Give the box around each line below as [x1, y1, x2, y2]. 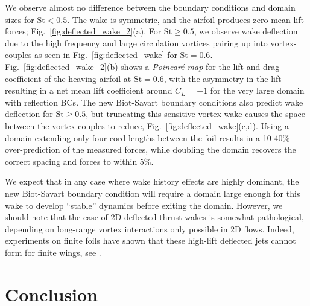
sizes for [5, 13, 34, 25]
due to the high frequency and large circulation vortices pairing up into [5, 36, 268, 49]
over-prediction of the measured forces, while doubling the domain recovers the [5, 143, 296, 156]
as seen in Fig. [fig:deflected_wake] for [34, 48, 177, 61]
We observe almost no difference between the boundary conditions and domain [5, 1, 296, 13]
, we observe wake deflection [194, 25, 298, 37]
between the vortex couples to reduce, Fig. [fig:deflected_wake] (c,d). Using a [5, 119, 289, 132]
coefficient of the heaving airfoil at [5, 72, 131, 84]
